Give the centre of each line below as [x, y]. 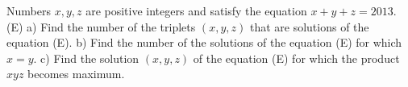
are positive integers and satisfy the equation [196, 10]
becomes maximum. [76, 74]
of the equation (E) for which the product [296, 58]
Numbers [29, 10]
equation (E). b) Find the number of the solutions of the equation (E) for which [204, 42]
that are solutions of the [309, 26]
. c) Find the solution [86, 58]
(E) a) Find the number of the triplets [101, 26]
